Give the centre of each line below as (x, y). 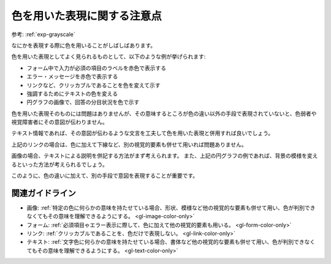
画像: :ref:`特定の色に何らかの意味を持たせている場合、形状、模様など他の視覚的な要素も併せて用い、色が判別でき (171, 208)
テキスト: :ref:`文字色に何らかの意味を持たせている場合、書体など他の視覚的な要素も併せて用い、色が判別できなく (171, 242)
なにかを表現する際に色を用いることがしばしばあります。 (84, 45)
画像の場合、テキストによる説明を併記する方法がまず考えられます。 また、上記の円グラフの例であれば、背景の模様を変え (165, 156)
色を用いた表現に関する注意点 (87, 16)
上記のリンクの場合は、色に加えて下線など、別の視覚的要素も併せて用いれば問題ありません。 (129, 145)
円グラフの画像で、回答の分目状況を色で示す (83, 102)
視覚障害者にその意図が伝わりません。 (60, 122)
